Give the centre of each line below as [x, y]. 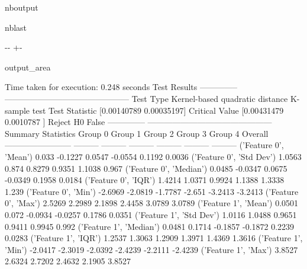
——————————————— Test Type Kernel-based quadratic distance [146, 98]
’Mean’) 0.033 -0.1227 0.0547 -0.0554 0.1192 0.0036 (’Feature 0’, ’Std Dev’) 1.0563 [153, 156]
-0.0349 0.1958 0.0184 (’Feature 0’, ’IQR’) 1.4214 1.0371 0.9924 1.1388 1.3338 [145, 180]
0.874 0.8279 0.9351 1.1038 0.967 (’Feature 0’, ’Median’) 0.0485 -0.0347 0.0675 [146, 168]
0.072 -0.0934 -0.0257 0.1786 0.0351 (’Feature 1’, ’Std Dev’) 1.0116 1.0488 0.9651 [151, 214]
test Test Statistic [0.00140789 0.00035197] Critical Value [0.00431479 [158, 110]
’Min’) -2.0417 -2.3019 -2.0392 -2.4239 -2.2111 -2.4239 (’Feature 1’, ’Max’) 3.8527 [151, 249]
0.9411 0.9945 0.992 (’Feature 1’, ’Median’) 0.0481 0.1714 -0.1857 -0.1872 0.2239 [150, 226]
